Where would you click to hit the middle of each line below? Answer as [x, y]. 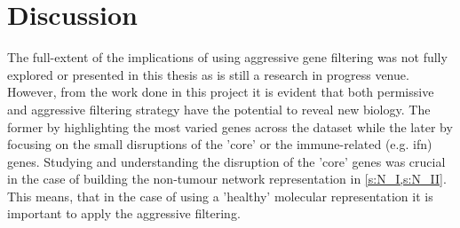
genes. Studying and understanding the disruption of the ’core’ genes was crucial [226, 161]
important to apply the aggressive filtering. [124, 213]
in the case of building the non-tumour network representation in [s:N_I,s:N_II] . [227, 179]
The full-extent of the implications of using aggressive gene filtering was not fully [227, 57]
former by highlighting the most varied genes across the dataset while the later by [230, 126]
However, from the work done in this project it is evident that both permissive [221, 92]
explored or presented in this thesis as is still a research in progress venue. [208, 74]
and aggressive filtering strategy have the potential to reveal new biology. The [219, 109]
